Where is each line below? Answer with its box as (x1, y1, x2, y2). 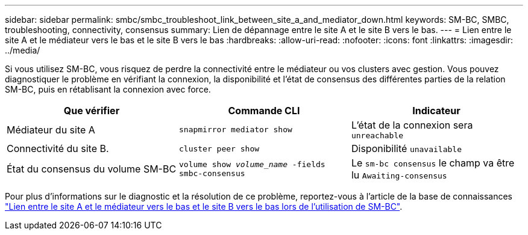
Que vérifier (63, 105, 120, 117)
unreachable (351, 131, 404, 140)
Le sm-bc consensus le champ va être (351, 157, 515, 169)
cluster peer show (178, 144, 260, 153)
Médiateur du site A (7, 123, 95, 136)
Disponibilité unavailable (351, 142, 462, 154)
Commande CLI (228, 105, 300, 117)
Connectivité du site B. (7, 142, 109, 154)
